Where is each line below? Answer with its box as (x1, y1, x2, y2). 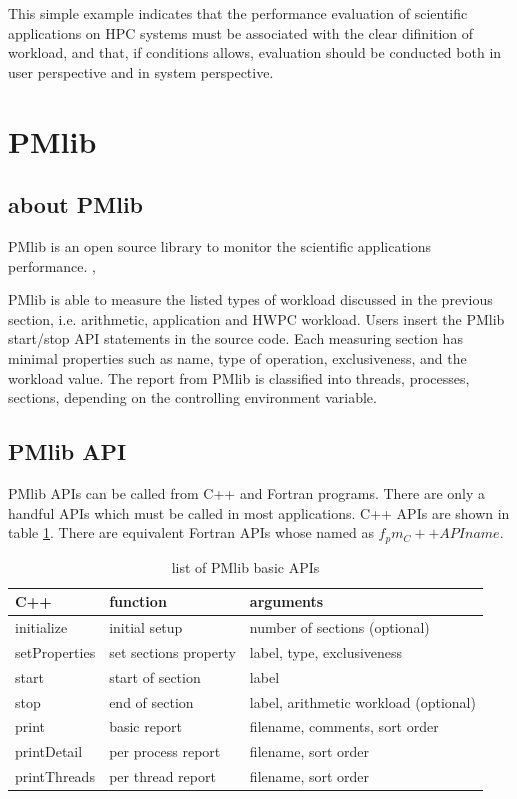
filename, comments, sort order (249, 716, 439, 737)
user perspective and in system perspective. (8, 61, 274, 82)
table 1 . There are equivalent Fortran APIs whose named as (8, 522, 374, 543)
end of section (109, 691, 194, 712)
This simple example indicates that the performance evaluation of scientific (8, 3, 468, 23)
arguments (249, 591, 324, 612)
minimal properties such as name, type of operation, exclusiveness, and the (8, 347, 467, 368)
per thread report (109, 766, 216, 787)
